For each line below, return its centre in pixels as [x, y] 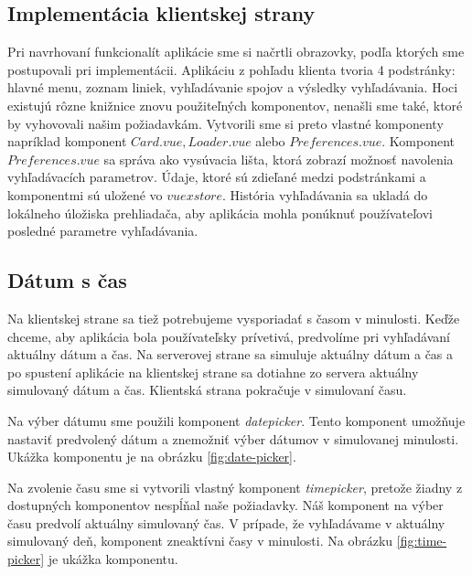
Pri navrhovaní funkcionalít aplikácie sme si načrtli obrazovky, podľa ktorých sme [236, 52]
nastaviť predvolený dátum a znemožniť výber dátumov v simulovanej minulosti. [233, 438]
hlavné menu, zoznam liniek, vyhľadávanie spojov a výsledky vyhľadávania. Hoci [233, 87]
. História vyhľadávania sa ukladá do [325, 194]
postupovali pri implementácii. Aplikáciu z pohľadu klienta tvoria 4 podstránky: [231, 69]
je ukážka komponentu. [113, 559]
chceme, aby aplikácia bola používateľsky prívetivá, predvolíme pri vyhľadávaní [229, 336]
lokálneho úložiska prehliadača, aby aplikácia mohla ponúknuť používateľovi [220, 213]
